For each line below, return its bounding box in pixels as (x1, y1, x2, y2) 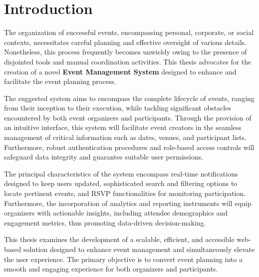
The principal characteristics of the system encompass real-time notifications (4, 168, 238, 178)
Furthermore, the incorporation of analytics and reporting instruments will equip (4, 197, 252, 208)
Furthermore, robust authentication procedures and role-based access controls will (4, 141, 255, 152)
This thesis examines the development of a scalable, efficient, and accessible (4, 234, 235, 244)
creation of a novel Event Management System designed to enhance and (4, 66, 237, 76)
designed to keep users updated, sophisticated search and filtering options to (4, 178, 238, 188)
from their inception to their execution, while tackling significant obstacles (4, 102, 231, 113)
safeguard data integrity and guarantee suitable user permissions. (4, 151, 203, 162)
